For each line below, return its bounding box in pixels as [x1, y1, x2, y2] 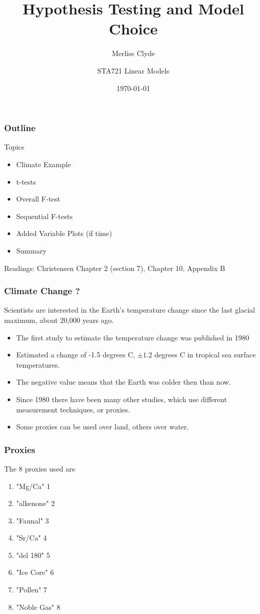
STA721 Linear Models [97, 65, 170, 76]
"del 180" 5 [16, 549, 50, 560]
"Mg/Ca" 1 [16, 480, 50, 491]
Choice [109, 18, 158, 39]
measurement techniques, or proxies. [16, 404, 130, 414]
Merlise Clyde [111, 48, 155, 59]
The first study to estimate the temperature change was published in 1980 [16, 332, 249, 342]
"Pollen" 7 [16, 584, 47, 595]
